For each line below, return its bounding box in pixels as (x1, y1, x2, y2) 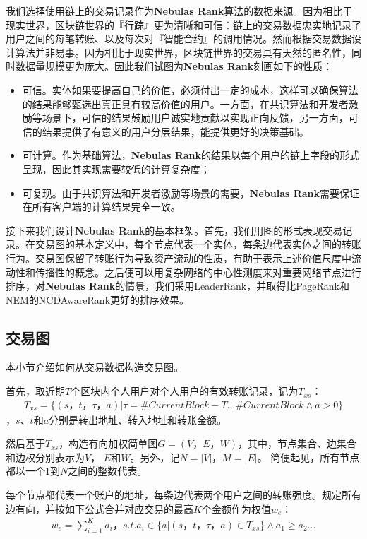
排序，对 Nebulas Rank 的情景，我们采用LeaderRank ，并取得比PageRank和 (6, 278, 350, 293)
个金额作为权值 (201, 501, 271, 516)
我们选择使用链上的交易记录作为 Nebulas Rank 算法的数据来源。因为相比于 (6, 4, 353, 18)
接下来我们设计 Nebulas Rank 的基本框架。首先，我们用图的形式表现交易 (6, 223, 343, 237)
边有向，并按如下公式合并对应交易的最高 (6, 501, 193, 516)
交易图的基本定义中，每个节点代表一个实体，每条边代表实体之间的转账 (35, 237, 361, 251)
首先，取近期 (6, 384, 65, 398)
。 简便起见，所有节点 (257, 449, 360, 464)
